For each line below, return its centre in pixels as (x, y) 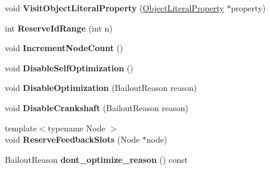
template (21, 127)
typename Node (77, 127)
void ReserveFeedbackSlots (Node (72, 139)
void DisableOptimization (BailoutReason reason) (101, 88)
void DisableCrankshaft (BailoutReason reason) (97, 107)
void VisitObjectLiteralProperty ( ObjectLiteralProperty (114, 8)
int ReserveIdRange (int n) (59, 28)
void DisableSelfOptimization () (69, 67)
